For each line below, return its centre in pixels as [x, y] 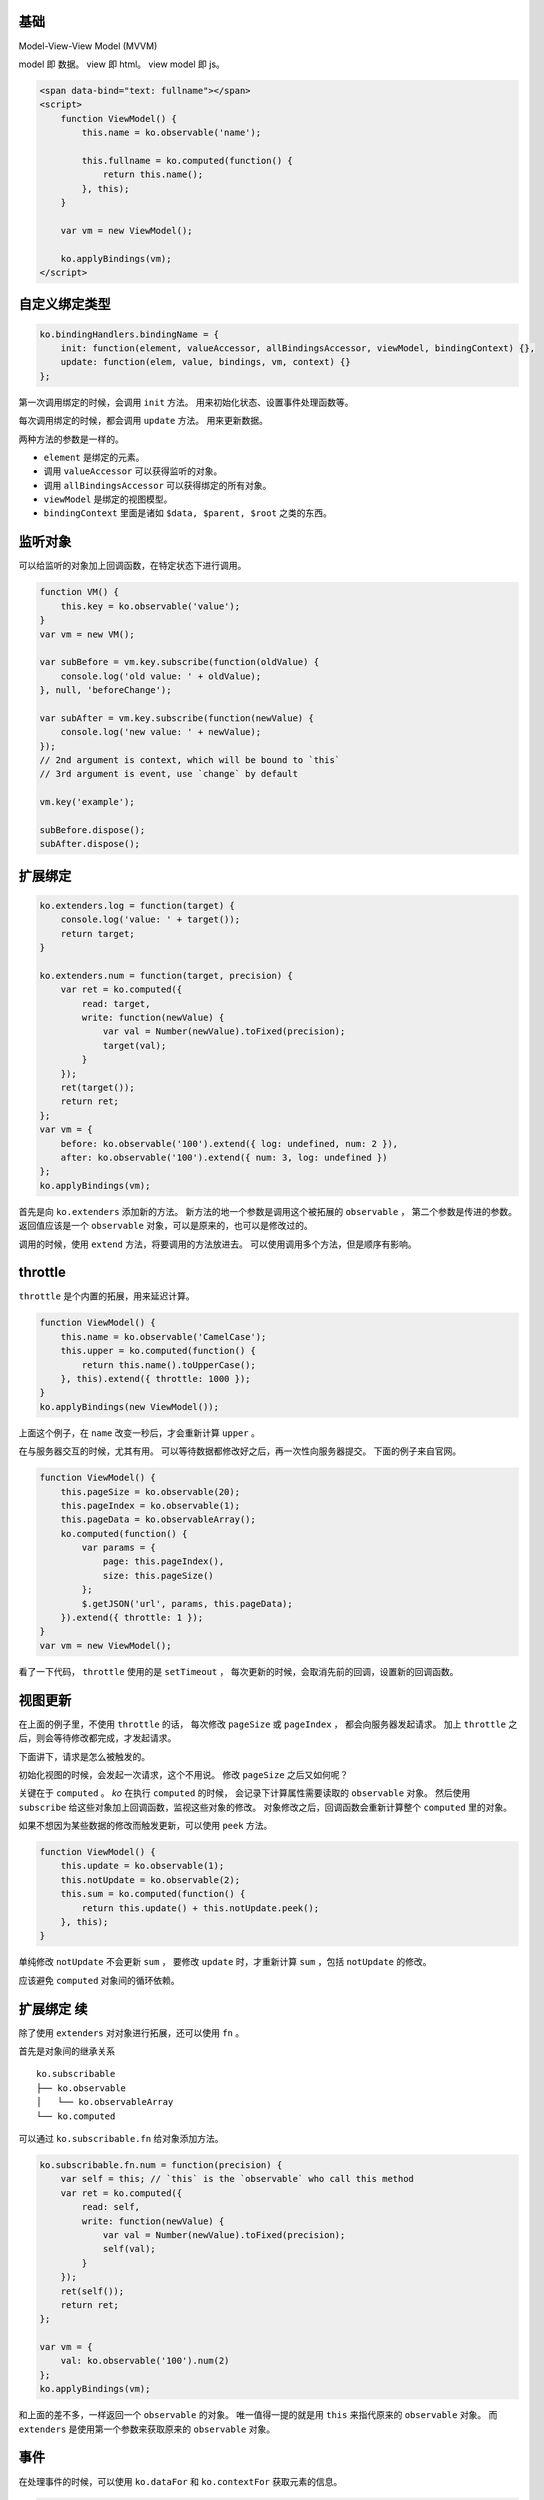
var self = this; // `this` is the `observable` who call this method [237, 2179]
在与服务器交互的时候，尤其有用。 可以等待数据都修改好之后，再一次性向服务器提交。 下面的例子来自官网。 [240, 1451]
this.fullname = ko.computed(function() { [187, 160]
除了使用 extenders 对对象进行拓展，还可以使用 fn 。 [131, 2032]
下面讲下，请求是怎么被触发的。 [84, 1756]
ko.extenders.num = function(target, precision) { [166, 975]
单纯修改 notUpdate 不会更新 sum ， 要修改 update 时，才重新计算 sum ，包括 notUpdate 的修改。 [225, 1962]
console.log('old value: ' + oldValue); [161, 676]
